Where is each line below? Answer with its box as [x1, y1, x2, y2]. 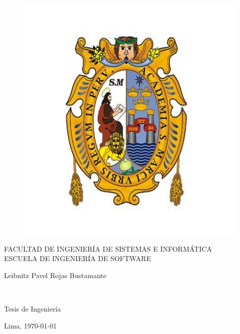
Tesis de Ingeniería [4, 304, 61, 314]
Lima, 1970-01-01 [4, 320, 57, 331]
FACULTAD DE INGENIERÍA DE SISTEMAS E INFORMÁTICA [4, 243, 212, 254]
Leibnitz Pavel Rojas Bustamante [4, 270, 106, 280]
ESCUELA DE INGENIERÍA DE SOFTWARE [4, 253, 151, 264]
